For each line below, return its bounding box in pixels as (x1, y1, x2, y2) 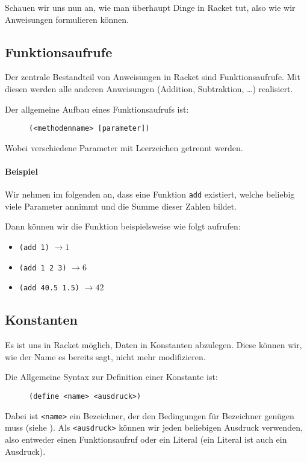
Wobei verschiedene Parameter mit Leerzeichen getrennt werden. (5, 141, 243, 154)
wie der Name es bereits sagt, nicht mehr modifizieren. (5, 350, 206, 363)
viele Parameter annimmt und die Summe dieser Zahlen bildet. (5, 199, 237, 212)
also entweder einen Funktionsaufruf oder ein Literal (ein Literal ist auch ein (5, 432, 287, 445)
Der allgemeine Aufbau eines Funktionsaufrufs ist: (5, 102, 189, 115)
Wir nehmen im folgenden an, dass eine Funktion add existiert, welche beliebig (5, 188, 295, 201)
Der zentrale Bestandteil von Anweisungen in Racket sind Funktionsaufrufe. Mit (5, 70, 300, 83)
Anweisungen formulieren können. (5, 13, 129, 25)
